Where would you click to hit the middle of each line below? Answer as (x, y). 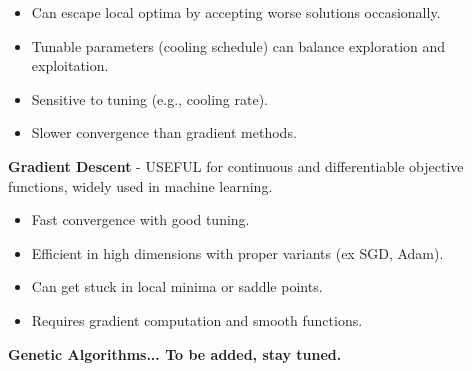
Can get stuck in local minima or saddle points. (177, 286)
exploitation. (70, 65)
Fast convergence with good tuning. (140, 219)
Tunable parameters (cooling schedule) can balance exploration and (238, 45)
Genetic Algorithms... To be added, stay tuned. (175, 353)
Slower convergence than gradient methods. (164, 132)
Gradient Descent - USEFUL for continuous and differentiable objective (236, 165)
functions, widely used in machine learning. (140, 185)
